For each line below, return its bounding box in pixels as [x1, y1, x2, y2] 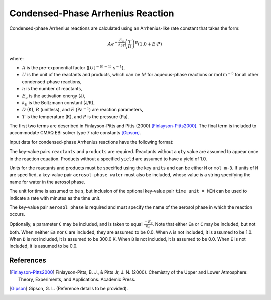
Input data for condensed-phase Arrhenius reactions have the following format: [9, 139, 174, 145]
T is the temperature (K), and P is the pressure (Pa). [22, 113, 129, 120]
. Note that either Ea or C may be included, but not [152, 221, 256, 227]
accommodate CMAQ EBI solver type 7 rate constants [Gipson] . [9, 130, 141, 136]
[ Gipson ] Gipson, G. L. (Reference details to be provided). [9, 286, 128, 292]
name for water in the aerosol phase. [9, 179, 85, 185]
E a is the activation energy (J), [22, 93, 86, 100]
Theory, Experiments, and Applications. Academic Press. [18, 276, 135, 282]
